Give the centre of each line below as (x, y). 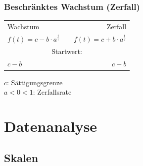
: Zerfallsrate (52, 92)
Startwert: (67, 51)
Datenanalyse (51, 126)
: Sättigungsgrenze (35, 82)
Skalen (21, 157)
